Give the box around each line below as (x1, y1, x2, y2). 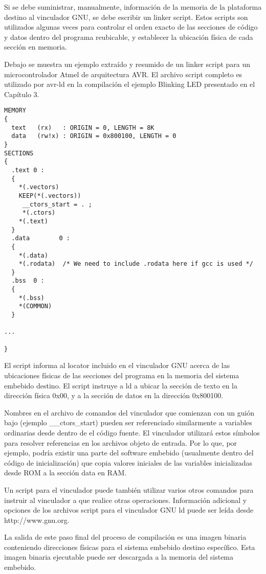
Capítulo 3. (4, 88, 39, 99)
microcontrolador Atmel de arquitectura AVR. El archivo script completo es (4, 68, 242, 79)
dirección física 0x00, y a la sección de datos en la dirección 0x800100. (4, 390, 224, 401)
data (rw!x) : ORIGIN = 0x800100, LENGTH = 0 (11, 132, 176, 140)
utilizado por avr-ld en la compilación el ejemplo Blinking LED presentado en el (4, 79, 255, 89)
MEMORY (4, 107, 26, 114)
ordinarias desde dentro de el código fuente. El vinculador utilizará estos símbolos (4, 427, 260, 438)
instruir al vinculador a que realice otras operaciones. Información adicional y (4, 494, 247, 505)
